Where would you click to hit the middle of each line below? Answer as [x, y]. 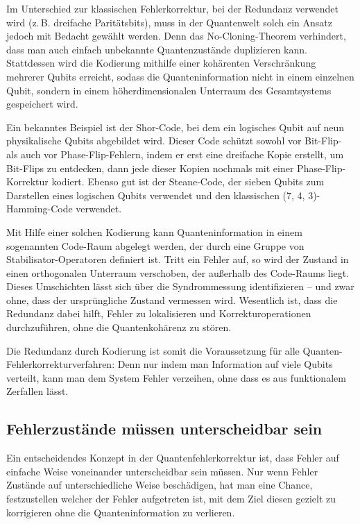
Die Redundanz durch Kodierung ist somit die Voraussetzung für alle [153, 350]
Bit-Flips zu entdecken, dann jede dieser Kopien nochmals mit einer [150, 168]
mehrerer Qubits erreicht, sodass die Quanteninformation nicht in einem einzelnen [180, 76]
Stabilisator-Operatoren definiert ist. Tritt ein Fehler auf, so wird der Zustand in [178, 259]
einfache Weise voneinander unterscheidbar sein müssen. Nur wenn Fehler [162, 471]
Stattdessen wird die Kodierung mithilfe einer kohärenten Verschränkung [161, 63]
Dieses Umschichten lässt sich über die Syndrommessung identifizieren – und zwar [180, 286]
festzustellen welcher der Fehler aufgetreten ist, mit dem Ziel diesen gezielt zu [171, 499]
